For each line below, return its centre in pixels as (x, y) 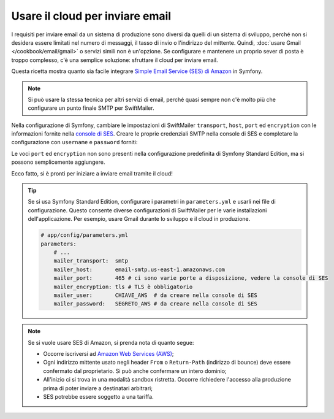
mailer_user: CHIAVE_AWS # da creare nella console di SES (155, 295)
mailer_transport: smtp (91, 261)
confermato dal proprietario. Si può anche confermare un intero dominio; (135, 371)
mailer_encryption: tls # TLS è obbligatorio (123, 286)
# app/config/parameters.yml (85, 235)
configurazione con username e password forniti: (74, 142)
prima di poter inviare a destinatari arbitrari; (98, 388)
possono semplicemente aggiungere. (58, 162)
